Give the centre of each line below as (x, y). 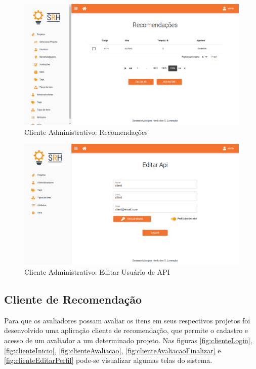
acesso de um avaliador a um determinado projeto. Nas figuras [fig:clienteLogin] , (128, 340)
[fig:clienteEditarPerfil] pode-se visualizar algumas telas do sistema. (108, 360)
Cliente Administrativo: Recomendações (86, 132)
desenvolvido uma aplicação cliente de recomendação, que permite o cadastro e (126, 330)
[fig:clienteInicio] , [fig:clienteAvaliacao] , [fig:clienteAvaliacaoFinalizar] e (113, 350)
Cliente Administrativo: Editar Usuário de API (97, 271)
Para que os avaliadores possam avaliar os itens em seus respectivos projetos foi (127, 320)
